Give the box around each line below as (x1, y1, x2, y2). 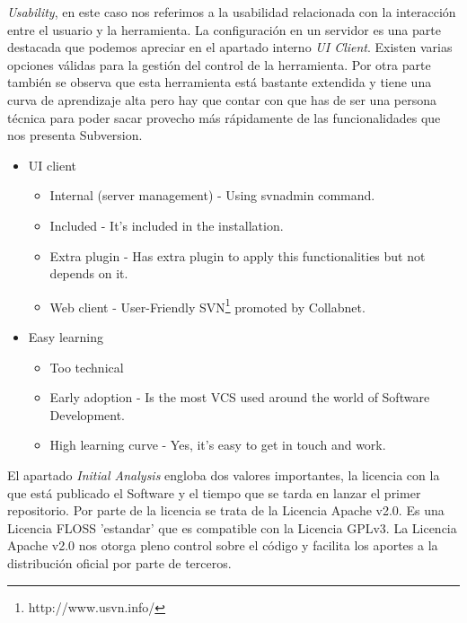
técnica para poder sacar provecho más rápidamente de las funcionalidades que (7, 108, 441, 127)
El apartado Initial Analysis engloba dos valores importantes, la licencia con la (7, 465, 440, 484)
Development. (49, 405, 126, 424)
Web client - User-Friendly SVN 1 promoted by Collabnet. (49, 294, 366, 316)
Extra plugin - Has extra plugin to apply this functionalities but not (49, 246, 426, 265)
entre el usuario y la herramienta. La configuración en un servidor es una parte (7, 20, 441, 39)
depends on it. (49, 264, 128, 283)
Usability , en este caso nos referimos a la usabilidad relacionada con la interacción (7, 3, 456, 21)
